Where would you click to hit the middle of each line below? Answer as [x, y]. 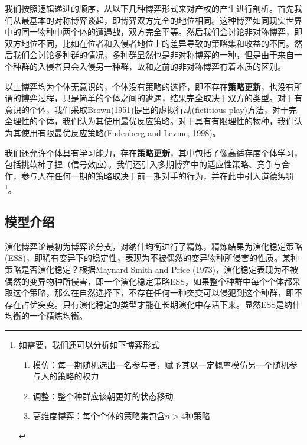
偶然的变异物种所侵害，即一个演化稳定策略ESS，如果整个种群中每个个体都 [149, 281]
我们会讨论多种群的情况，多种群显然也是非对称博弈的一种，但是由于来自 [153, 55]
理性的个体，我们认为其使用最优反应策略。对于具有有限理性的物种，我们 [153, 121]
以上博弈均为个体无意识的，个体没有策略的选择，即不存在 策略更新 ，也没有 [149, 86]
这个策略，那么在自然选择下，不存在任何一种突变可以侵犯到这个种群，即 [153, 293]
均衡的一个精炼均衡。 [46, 316]
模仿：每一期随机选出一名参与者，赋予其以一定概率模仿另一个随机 [161, 364]
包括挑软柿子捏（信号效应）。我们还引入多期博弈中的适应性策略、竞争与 [143, 164]
